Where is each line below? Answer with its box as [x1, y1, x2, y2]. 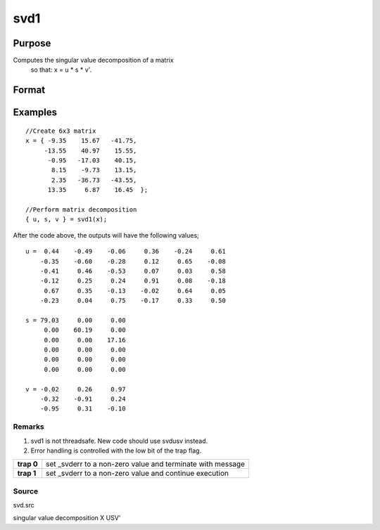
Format [13, 84, 46, 96]
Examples [13, 106, 58, 119]
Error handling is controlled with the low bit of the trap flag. [30, 446, 202, 455]
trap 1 [17, 468, 37, 478]
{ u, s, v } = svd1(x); [25, 215, 108, 224]
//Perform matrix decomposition [25, 206, 137, 214]
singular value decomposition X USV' [13, 514, 121, 522]
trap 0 [17, 459, 38, 469]
